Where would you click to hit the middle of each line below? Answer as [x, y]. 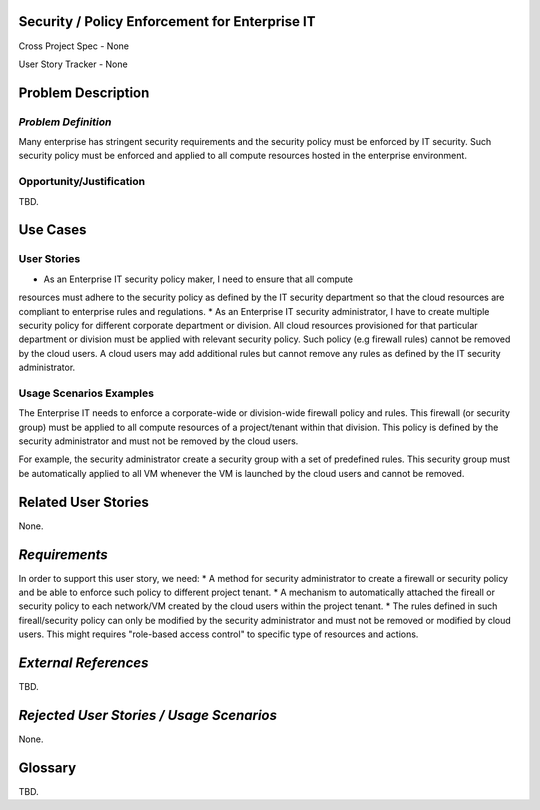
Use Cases [52, 230]
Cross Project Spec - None [74, 46]
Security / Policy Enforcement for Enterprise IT [167, 21]
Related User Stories [84, 501]
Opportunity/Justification [81, 182]
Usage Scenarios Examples [86, 393]
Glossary [47, 767]
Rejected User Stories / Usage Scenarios [148, 715]
